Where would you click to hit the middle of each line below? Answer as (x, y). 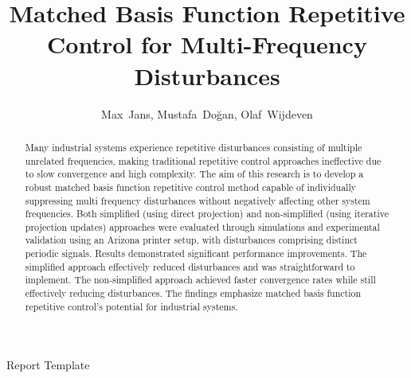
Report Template (48, 365)
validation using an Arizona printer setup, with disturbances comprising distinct (191, 240)
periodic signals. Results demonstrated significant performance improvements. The (196, 253)
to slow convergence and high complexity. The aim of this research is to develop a (194, 174)
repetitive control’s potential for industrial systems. (131, 306)
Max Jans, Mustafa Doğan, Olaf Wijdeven (207, 113)
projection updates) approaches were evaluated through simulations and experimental (202, 226)
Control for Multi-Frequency (207, 44)
